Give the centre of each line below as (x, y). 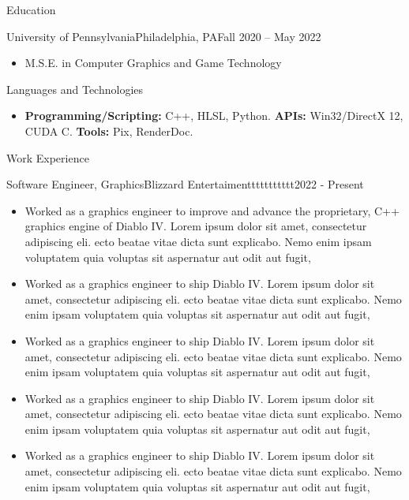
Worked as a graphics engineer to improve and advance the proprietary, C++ (212, 210)
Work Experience (48, 157)
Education (31, 9)
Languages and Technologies (75, 89)
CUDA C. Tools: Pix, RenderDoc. (109, 131)
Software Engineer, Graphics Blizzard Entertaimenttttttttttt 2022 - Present (185, 184)
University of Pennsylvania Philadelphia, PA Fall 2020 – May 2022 (164, 36)
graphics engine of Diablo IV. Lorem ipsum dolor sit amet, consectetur (196, 226)
